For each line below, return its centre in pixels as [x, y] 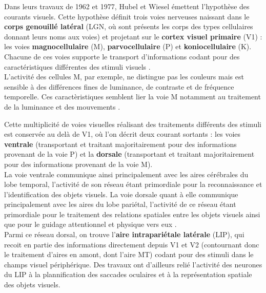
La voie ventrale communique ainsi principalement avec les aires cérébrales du [126, 174]
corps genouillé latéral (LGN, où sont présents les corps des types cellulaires [129, 26]
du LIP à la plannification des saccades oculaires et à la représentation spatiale [128, 274]
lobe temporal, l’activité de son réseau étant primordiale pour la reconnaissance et [133, 184]
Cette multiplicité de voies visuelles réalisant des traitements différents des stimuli [133, 124]
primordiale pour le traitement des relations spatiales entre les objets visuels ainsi [132, 214]
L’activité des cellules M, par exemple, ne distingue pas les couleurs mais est [124, 77]
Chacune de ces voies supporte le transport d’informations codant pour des [122, 56]
